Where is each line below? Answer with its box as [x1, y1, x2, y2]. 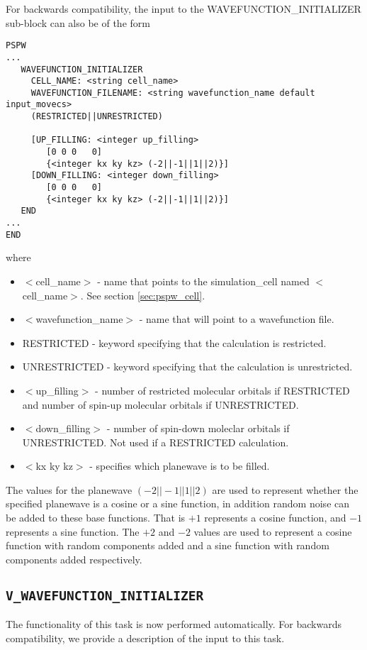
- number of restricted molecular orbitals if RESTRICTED [95, 382, 350, 397]
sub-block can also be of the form [6, 15, 150, 30]
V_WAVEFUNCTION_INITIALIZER [6, 588, 204, 603]
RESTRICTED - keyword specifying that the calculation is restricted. [22, 335, 327, 350]
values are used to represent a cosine [193, 524, 352, 539]
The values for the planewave [6, 482, 132, 497]
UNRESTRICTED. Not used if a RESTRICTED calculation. [22, 434, 289, 449]
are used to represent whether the [212, 482, 358, 497]
